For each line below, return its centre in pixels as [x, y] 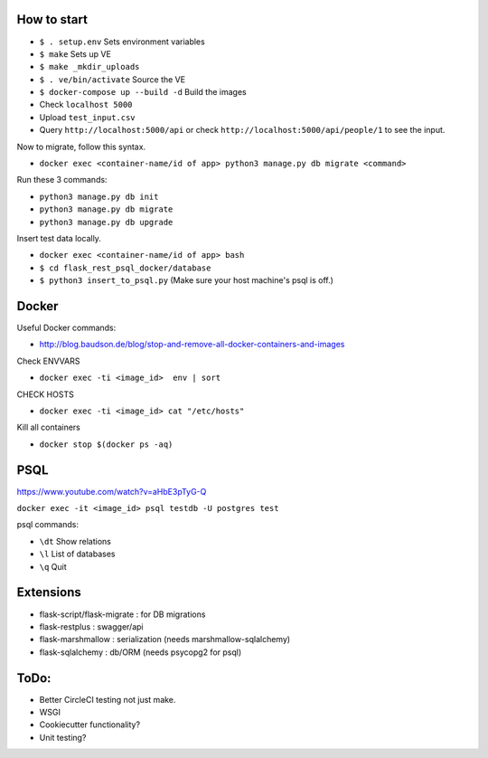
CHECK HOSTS [45, 394]
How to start [52, 19]
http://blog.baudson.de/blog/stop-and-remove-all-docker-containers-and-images [192, 345]
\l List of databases [77, 554]
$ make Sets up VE [75, 53]
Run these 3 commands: [62, 180]
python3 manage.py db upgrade [106, 222]
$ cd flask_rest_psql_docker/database [125, 268]
